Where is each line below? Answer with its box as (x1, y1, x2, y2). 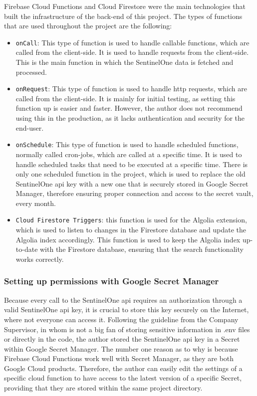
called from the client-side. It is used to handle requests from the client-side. (15, 47, 249, 57)
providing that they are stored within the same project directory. (4, 383, 203, 393)
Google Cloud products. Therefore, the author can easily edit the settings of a (4, 363, 243, 373)
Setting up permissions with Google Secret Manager (4, 275, 219, 287)
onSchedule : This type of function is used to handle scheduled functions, (15, 139, 239, 150)
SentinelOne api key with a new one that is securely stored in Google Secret (15, 178, 249, 189)
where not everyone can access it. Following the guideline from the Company (4, 314, 239, 324)
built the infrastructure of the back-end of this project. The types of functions (4, 10, 243, 21)
